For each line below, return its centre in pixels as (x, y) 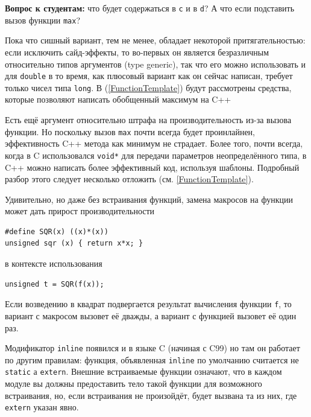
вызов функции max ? (42, 20)
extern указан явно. (42, 407)
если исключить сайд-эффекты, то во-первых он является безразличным (137, 52)
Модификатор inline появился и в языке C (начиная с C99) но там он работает (152, 348)
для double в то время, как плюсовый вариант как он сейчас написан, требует (149, 76)
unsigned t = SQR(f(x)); (55, 284)
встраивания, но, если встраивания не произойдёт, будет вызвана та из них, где (151, 395)
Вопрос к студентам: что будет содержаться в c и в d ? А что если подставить (150, 8)
